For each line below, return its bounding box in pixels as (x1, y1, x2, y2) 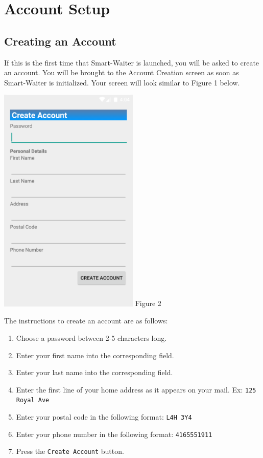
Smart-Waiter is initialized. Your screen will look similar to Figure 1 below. (4, 77, 240, 88)
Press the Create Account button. (16, 446, 124, 456)
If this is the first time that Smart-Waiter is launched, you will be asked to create (4, 57, 259, 68)
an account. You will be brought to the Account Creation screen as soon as (4, 67, 239, 78)
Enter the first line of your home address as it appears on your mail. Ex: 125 (16, 384, 256, 395)
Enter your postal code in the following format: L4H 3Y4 (16, 411, 192, 422)
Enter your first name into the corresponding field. (16, 350, 174, 360)
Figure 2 (135, 298, 161, 309)
